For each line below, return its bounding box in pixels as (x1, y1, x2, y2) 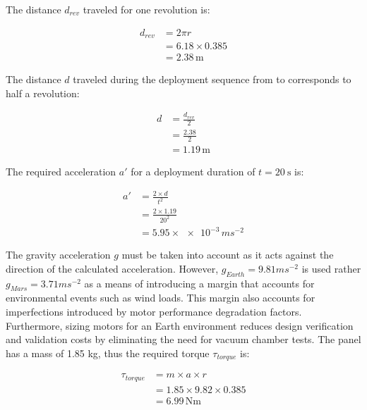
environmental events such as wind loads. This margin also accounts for (6, 290, 315, 305)
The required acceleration (6, 164, 116, 179)
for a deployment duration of (131, 164, 255, 179)
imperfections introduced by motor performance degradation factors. (6, 304, 302, 319)
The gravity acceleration (6, 247, 111, 262)
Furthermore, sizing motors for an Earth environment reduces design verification (6, 318, 354, 333)
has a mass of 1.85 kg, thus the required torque (6, 345, 210, 360)
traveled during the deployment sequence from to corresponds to (73, 72, 351, 87)
